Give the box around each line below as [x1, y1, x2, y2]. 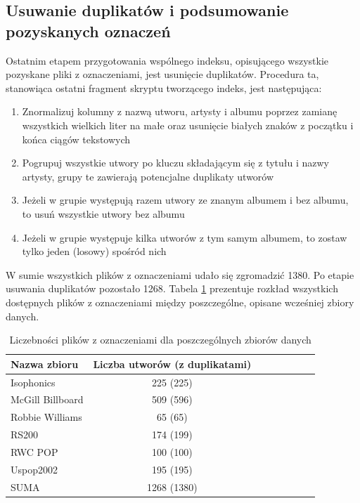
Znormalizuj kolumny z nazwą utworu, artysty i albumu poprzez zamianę [22, 104, 337, 119]
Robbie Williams [11, 410, 82, 424]
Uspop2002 [11, 462, 58, 476]
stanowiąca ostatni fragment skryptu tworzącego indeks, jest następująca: [6, 80, 322, 95]
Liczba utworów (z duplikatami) [93, 356, 252, 371]
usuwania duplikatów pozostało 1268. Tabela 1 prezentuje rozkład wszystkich [6, 281, 338, 296]
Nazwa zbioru [11, 356, 79, 371]
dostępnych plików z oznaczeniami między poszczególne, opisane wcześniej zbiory [6, 294, 354, 309]
